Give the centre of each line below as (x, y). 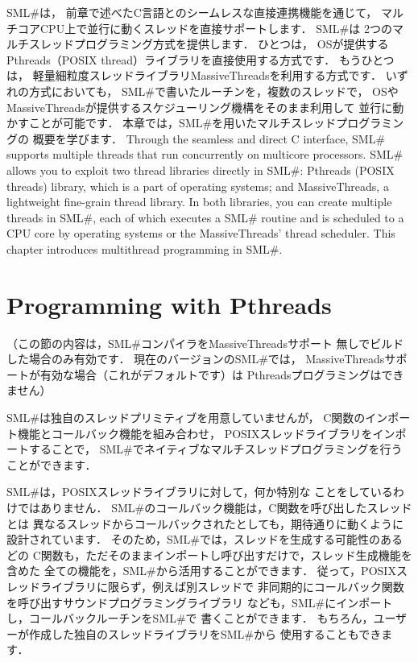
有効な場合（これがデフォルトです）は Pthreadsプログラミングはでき (222, 374)
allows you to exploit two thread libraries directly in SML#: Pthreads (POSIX (201, 170)
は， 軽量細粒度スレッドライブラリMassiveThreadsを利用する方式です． (194, 75)
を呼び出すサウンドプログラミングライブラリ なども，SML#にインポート (200, 602)
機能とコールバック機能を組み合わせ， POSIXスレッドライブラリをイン (206, 433)
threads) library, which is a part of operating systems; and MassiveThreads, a (198, 186)
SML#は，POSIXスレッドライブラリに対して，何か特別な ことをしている (200, 492)
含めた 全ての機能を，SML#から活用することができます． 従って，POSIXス (207, 571)
